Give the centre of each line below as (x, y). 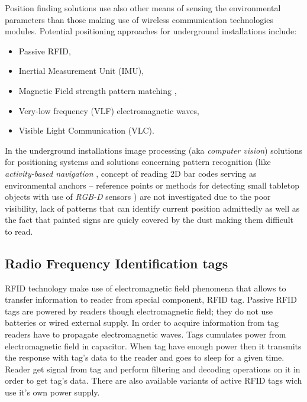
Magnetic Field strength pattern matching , (98, 90)
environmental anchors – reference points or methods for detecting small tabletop (152, 185)
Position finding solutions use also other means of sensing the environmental (143, 8)
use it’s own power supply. (52, 392)
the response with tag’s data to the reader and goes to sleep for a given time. (145, 357)
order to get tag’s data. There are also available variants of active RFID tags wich (153, 380)
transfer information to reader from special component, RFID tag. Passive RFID (151, 299)
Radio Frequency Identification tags (117, 263)
